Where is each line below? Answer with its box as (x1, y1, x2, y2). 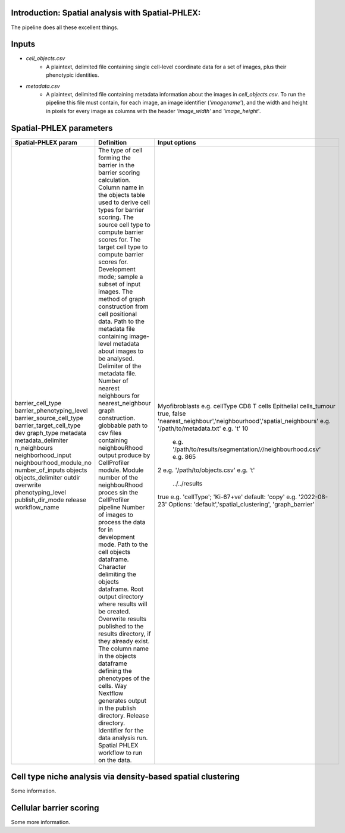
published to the (98, 622, 144, 630)
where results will (98, 600, 148, 608)
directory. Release (98, 711, 149, 719)
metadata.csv (26, 82, 60, 89)
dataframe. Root (98, 585, 144, 593)
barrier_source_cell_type (14, 414, 83, 422)
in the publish (98, 704, 136, 712)
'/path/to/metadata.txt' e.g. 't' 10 (158, 424, 249, 433)
